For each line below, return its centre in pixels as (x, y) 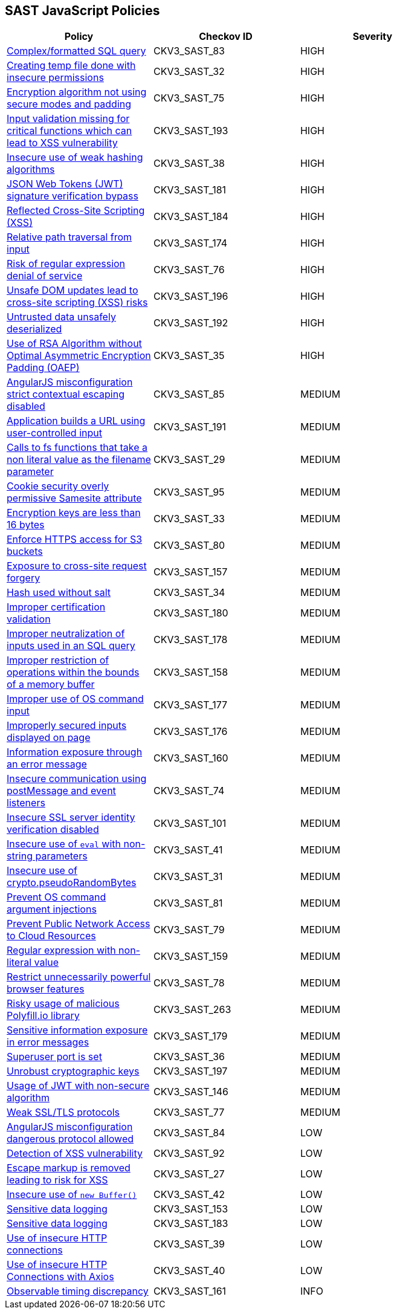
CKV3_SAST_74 (189, 791)
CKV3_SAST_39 (189, 1244)
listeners (26, 803)
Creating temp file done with (71, 66)
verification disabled (53, 830)
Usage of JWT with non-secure (78, 1086)
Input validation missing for (68, 119)
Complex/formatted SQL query (76, 51)
